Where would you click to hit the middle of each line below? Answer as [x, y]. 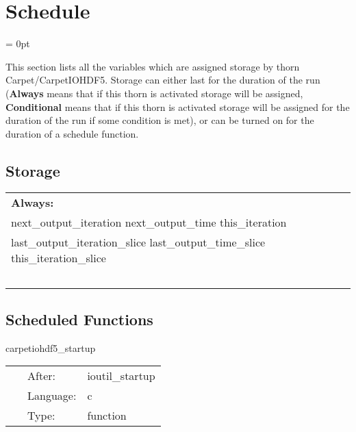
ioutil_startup [121, 376]
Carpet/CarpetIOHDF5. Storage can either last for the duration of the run [163, 80]
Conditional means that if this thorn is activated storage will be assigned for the [178, 106]
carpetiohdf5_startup [51, 347]
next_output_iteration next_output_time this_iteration [149, 223]
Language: [52, 396]
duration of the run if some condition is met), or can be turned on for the [160, 120]
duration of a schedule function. [72, 133]
